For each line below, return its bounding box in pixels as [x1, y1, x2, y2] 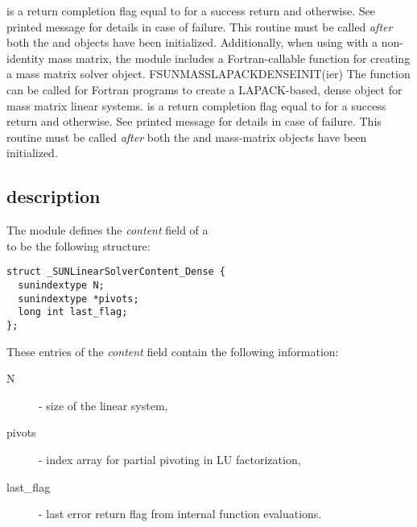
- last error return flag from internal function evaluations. [39, 505, 322, 522]
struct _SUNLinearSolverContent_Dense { [6, 266, 226, 278]
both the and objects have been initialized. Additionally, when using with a [6, 34, 378, 51]
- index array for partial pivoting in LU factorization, [39, 450, 301, 467]
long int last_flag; [18, 306, 128, 318]
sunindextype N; [18, 279, 105, 291]
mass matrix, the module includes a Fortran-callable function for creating [47, 49, 411, 66]
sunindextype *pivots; [18, 293, 139, 305]
